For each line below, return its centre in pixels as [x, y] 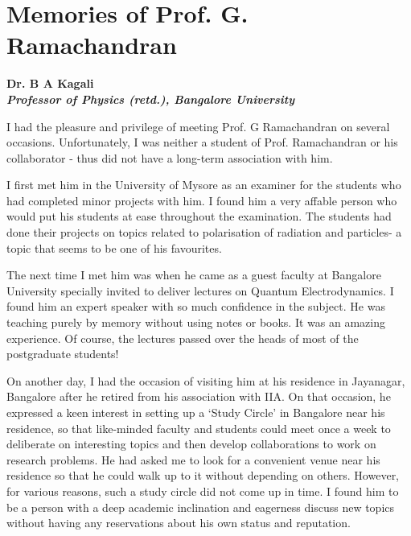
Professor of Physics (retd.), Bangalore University [151, 99]
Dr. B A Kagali [50, 83]
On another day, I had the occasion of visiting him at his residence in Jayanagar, [206, 380]
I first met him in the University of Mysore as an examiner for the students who [204, 185]
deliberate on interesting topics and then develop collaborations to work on [191, 444]
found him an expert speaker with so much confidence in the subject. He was [196, 306]
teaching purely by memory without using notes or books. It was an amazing [196, 322]
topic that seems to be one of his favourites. [114, 247]
